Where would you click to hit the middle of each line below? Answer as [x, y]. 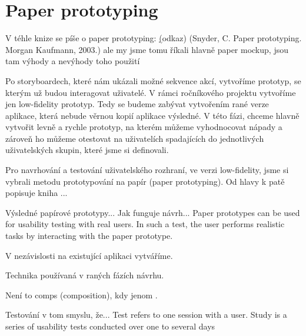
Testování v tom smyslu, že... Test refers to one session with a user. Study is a [146, 315]
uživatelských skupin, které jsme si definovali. [87, 150]
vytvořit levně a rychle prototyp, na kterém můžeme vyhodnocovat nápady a [144, 127]
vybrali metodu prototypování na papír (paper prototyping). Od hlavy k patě [145, 181]
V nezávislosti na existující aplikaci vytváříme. [89, 255]
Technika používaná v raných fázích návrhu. [85, 275]
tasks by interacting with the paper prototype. [89, 236]
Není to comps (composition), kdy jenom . [82, 295]
